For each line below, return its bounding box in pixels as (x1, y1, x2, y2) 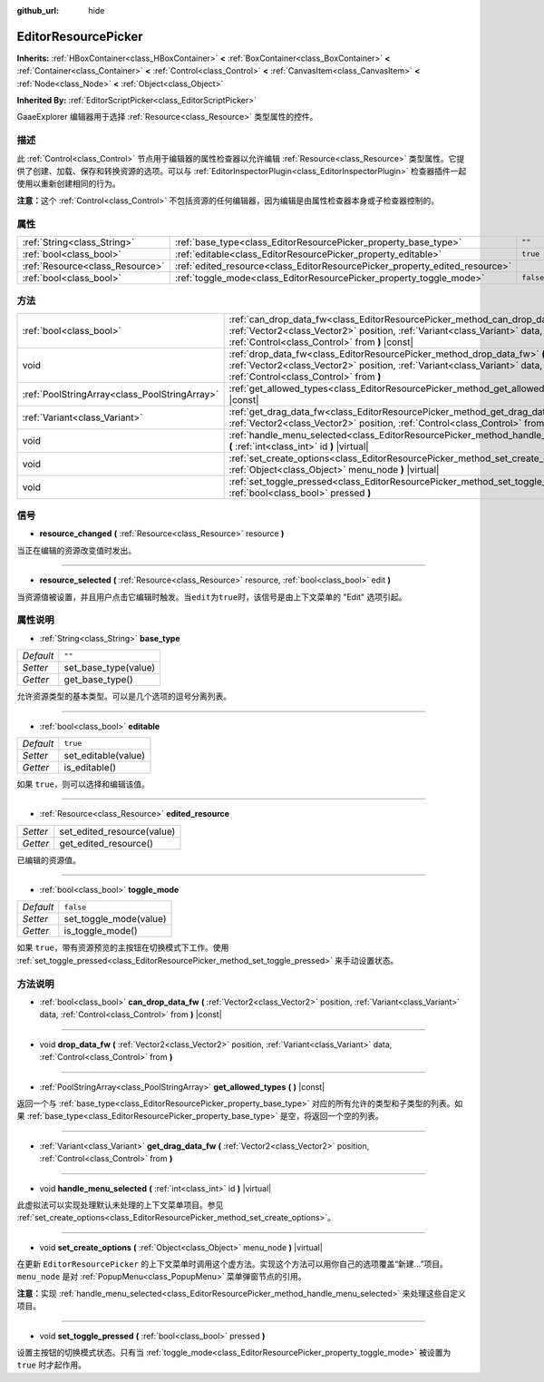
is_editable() (63, 760, 117, 773)
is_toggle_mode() (63, 925, 138, 937)
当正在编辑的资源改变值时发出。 (16, 544, 136, 555)
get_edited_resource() (59, 837, 154, 849)
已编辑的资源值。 (16, 854, 81, 866)
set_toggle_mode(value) (63, 913, 167, 926)
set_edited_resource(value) (59, 825, 176, 838)
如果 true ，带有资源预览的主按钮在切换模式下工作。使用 (16, 942, 229, 953)
